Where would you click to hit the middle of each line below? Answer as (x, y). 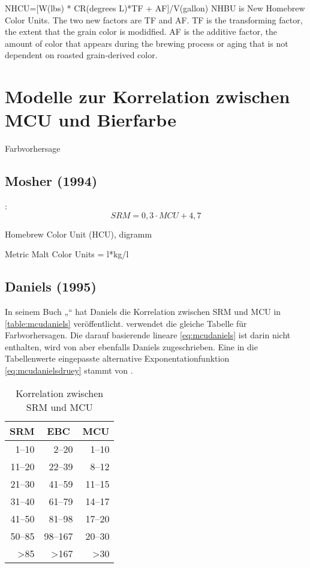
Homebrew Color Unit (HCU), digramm (79, 234)
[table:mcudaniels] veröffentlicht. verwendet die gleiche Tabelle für (126, 323)
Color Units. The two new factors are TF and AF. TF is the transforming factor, (154, 19)
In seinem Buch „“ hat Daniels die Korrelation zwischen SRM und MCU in (143, 312)
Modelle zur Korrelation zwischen (148, 96)
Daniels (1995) (51, 286)
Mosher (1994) (51, 181)
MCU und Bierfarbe (91, 120)
